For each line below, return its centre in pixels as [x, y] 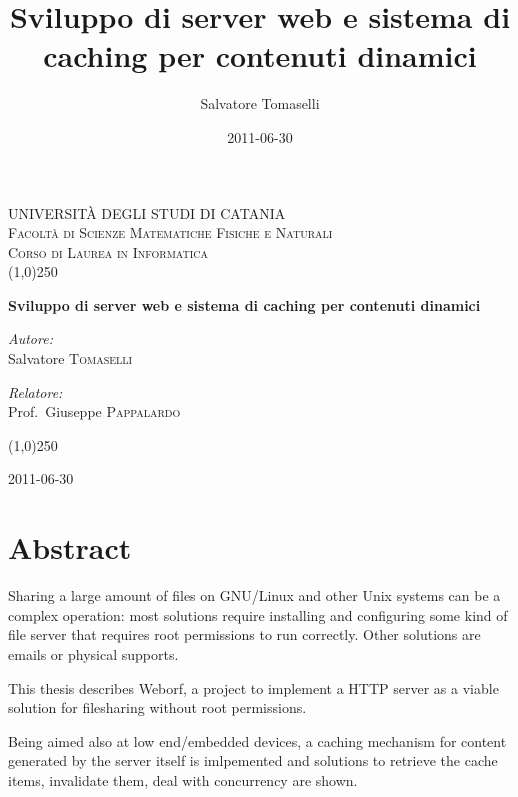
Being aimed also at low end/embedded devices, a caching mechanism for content [257, 740]
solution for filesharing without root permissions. [157, 707]
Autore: [30, 338]
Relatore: [35, 391]
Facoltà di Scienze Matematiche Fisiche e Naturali [170, 232]
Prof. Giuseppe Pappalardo [94, 411]
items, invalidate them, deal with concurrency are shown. [183, 779]
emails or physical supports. [93, 653]
